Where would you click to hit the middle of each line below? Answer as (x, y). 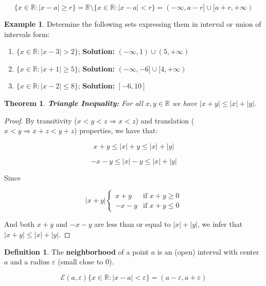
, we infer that (220, 224)
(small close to (81, 262)
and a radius (30, 262)
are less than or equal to (132, 224)
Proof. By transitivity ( (41, 120)
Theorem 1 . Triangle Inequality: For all (74, 103)
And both (20, 224)
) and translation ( (165, 120)
